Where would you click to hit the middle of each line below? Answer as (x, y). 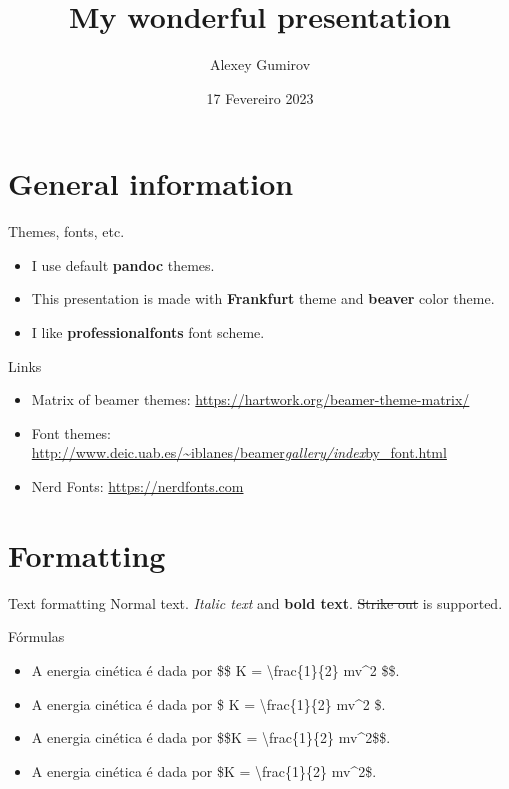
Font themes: (71, 432)
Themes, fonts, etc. (66, 231)
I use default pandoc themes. (123, 264)
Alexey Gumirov (260, 64)
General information (151, 183)
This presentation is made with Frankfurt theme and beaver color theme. (263, 298)
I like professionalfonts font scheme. (148, 332)
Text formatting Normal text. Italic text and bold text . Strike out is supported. (255, 602)
